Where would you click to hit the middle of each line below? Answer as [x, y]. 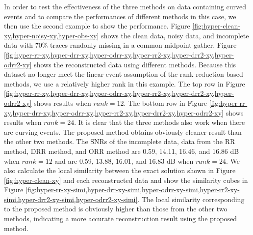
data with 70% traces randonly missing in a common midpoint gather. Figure [120, 45]
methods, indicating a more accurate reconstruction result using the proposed [121, 219]
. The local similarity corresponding [191, 199]
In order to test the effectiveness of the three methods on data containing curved [125, 6]
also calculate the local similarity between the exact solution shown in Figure [120, 170]
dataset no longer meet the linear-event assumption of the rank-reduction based [124, 74]
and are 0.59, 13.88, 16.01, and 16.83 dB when [124, 161]
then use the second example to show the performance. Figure [97, 26]
